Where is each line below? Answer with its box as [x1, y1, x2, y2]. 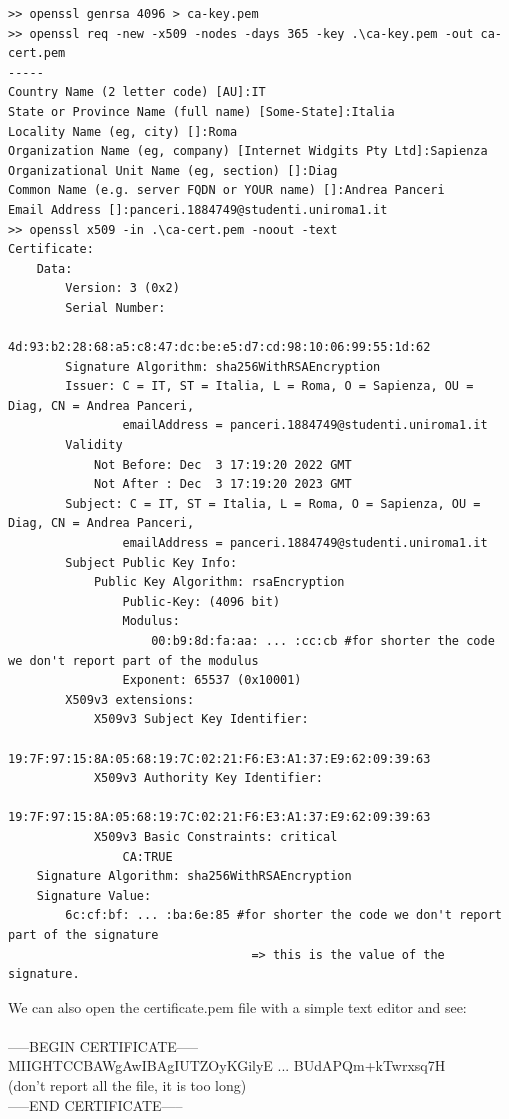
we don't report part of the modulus [8, 653, 259, 668]
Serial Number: [65, 300, 166, 315]
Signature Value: [36, 888, 152, 903]
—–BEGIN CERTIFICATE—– [8, 1035, 198, 1056]
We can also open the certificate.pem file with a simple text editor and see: [8, 996, 467, 1017]
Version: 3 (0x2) [65, 281, 180, 296]
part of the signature [8, 927, 159, 942]
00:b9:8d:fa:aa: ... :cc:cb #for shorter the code [151, 634, 495, 648]
